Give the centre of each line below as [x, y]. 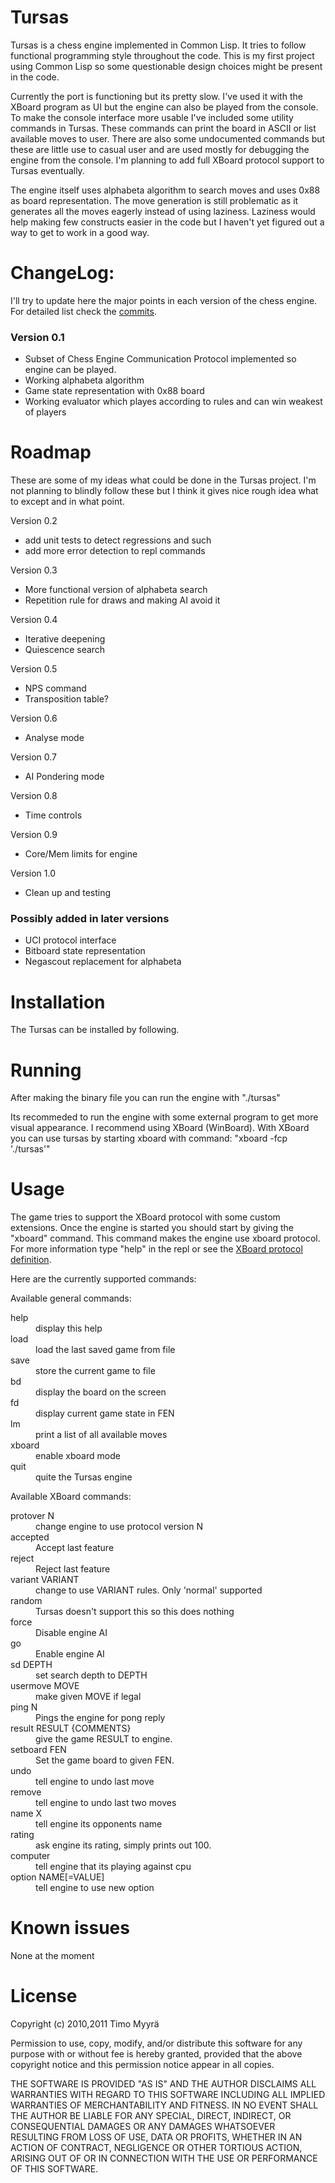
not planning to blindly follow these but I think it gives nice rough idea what [164, 491]
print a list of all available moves [101, 1435]
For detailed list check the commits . [83, 311]
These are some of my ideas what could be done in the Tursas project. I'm [163, 480]
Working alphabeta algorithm [84, 380]
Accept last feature [75, 1548]
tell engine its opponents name [99, 1824]
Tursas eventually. [47, 170]
